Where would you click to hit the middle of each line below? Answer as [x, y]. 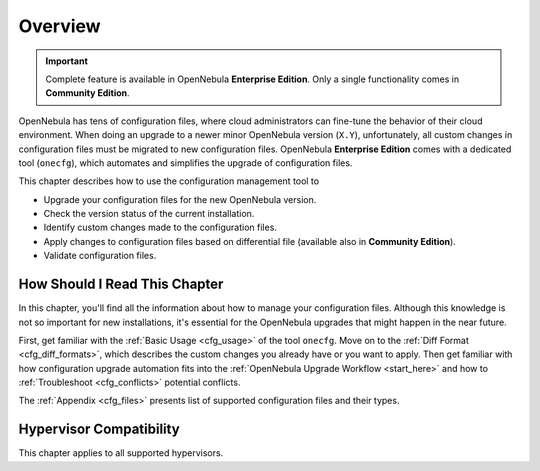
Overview [59, 26]
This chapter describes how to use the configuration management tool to [169, 181]
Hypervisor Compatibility [99, 429]
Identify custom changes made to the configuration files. [160, 227]
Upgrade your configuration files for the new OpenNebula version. [180, 199]
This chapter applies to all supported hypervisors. [121, 453]
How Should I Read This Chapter [121, 284]
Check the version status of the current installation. [149, 214]
